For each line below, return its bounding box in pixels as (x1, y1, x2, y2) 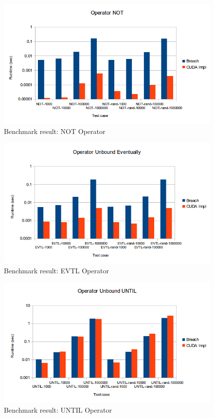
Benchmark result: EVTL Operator (4, 265, 109, 275)
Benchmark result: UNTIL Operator (4, 404, 112, 415)
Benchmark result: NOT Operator (4, 126, 106, 136)
